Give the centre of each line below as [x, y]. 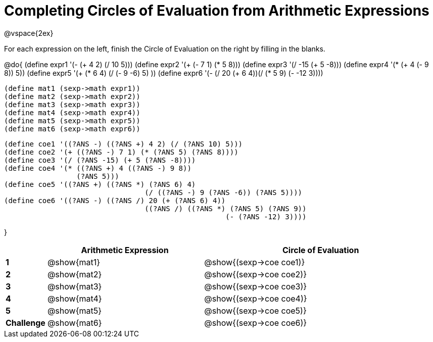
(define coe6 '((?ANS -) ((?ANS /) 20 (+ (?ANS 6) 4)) [115, 200]
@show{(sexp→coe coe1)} [255, 262]
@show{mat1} [74, 262]
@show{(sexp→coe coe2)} [256, 274]
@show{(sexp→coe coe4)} [256, 298]
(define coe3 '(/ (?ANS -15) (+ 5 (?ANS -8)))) [100, 160]
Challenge [26, 323]
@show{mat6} [75, 323]
